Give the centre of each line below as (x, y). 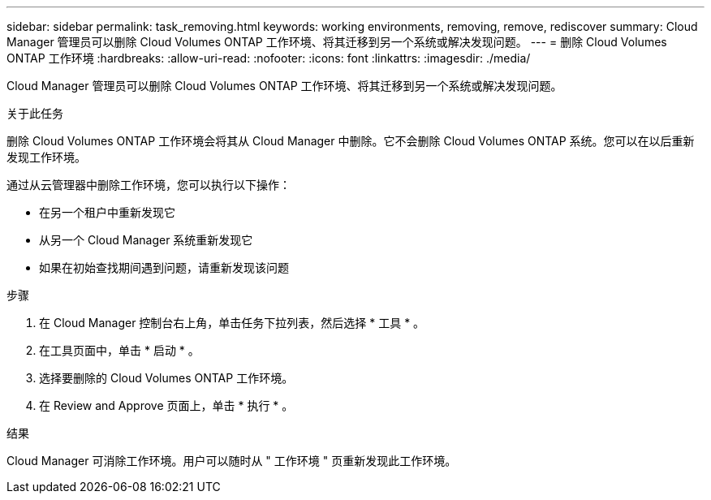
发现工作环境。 (46, 157)
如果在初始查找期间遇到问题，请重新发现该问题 (164, 267)
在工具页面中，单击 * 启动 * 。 (119, 350)
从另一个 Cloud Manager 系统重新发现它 (146, 240)
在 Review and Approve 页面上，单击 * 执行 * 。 (166, 405)
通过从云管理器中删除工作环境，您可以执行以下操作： (149, 185)
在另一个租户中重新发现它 (107, 212)
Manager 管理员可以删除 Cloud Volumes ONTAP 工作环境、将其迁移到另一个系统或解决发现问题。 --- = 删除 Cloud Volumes (337, 42)
